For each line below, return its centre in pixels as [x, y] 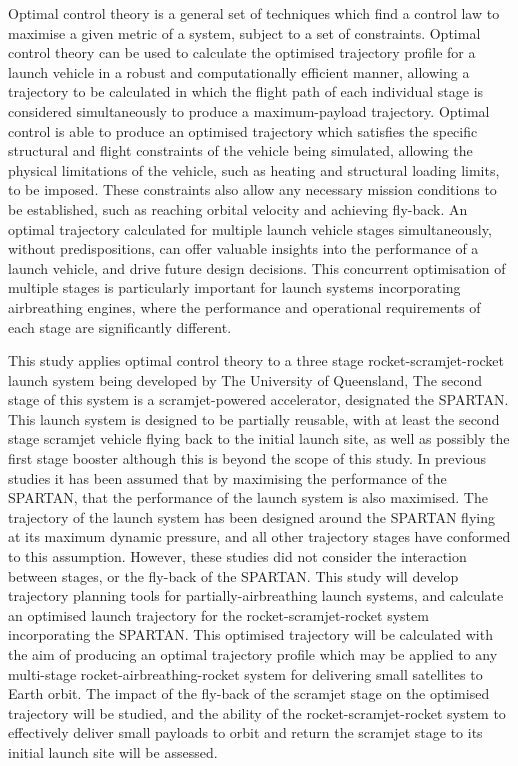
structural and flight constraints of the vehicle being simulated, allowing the [240, 150]
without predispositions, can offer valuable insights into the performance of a [243, 248]
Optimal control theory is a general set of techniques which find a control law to [254, 13]
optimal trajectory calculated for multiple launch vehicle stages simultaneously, [250, 228]
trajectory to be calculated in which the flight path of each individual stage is [246, 91]
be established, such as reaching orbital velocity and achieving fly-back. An [238, 208]
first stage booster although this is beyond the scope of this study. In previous [247, 458]
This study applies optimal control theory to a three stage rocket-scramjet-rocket [256, 360]
